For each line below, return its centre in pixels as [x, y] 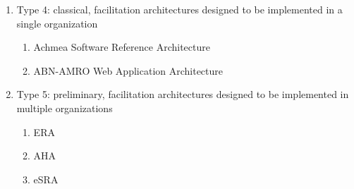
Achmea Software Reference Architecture [122, 47]
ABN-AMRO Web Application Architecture [128, 70]
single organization [57, 23]
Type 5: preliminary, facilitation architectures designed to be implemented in [183, 94]
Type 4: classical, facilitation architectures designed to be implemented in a [179, 9]
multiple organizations [65, 108]
